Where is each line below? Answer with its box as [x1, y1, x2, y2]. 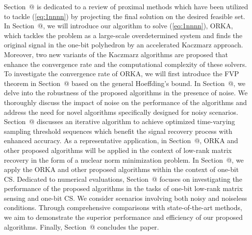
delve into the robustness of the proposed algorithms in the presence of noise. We [4, 87, 248, 98]
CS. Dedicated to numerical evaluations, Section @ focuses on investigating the [4, 173, 242, 184]
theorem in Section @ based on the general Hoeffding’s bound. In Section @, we [4, 78, 246, 88]
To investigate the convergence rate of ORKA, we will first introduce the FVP [4, 68, 239, 79]
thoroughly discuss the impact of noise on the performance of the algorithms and [4, 97, 247, 107]
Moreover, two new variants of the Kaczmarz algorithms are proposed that [4, 49, 228, 59]
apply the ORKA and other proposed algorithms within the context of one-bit [4, 164, 239, 174]
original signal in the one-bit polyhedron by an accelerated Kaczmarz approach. [4, 40, 243, 50]
